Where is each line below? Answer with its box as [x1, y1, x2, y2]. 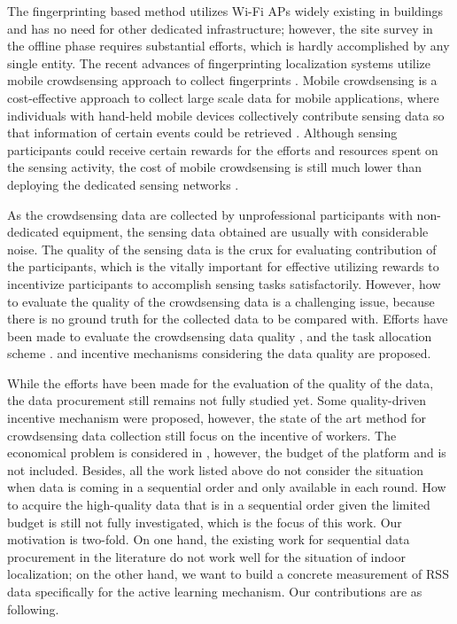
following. [7, 599, 59, 618]
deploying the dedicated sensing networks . [7, 175, 239, 193]
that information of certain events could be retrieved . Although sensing [7, 123, 398, 142]
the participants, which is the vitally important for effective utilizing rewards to [7, 257, 439, 276]
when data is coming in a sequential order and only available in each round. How [7, 478, 446, 496]
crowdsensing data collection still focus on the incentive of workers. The [7, 425, 397, 444]
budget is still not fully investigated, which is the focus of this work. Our [7, 512, 402, 531]
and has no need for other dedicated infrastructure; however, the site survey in [7, 19, 433, 37]
